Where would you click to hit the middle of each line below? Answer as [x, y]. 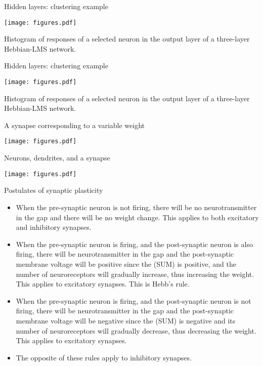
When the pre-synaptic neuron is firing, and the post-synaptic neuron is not [134, 300]
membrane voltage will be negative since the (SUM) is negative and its [126, 320]
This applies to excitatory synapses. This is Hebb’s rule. [103, 284]
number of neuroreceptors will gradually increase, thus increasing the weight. [135, 274]
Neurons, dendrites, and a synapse [57, 158]
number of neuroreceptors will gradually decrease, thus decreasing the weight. [136, 330]
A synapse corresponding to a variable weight [75, 125]
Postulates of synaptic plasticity [54, 190]
